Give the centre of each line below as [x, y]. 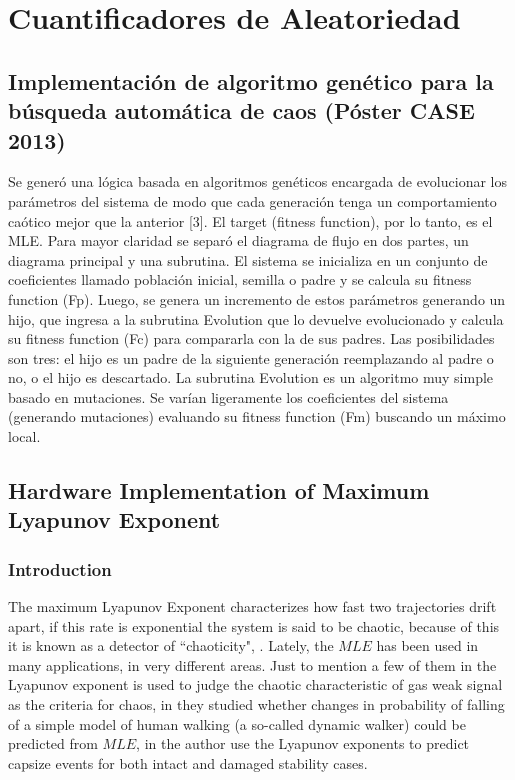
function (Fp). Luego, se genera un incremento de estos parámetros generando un [257, 298]
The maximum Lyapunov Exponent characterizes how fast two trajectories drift [252, 606]
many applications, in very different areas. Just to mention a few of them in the [252, 664]
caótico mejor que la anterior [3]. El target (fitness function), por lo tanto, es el [250, 220]
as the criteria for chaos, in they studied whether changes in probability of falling [256, 704]
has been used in [427, 645]
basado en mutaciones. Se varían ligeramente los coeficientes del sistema [228, 396]
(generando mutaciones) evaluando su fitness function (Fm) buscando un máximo [257, 416]
